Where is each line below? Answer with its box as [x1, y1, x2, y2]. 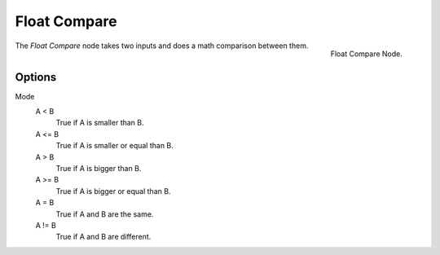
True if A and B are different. [55, 232, 152, 242]
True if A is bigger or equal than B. [55, 186, 171, 196]
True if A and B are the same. [55, 209, 154, 219]
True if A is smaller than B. [55, 118, 144, 128]
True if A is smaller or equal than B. [55, 141, 174, 151]
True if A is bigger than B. [55, 163, 142, 173]
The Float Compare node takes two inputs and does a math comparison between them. [15, 41, 309, 51]
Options [15, 70, 57, 84]
